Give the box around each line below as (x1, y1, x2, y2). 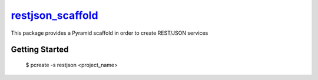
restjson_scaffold (11, 9, 98, 22)
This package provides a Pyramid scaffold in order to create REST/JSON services (11, 29, 208, 36)
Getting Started (11, 45, 69, 55)
